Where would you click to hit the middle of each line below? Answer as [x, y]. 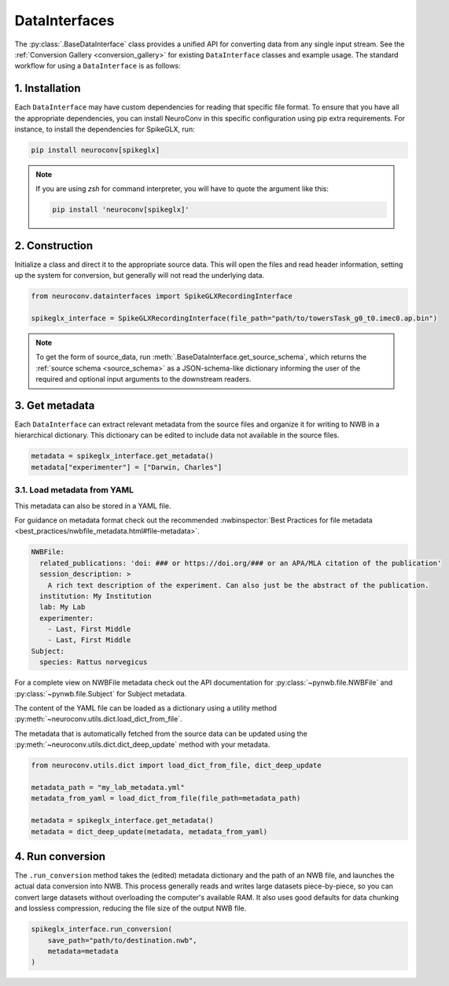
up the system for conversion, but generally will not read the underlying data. [140, 275]
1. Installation [48, 89]
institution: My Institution [96, 596]
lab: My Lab [63, 607]
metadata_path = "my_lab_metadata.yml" [108, 787]
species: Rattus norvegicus [94, 662]
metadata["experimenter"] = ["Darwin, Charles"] [127, 467]
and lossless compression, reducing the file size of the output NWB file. [131, 908]
